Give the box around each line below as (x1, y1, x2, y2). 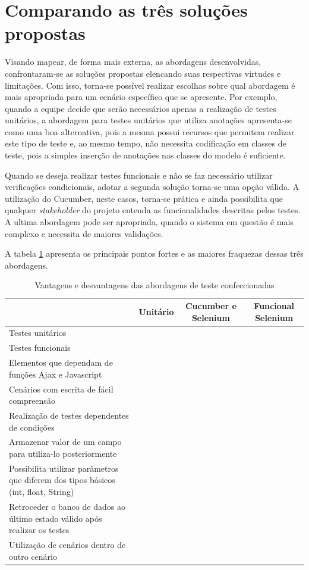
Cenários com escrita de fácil (9, 382, 113, 395)
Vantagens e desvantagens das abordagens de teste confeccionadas (34, 279, 275, 291)
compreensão (9, 394, 55, 407)
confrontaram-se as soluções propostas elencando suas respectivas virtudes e (5, 67, 281, 79)
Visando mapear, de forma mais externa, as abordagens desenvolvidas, (5, 55, 261, 68)
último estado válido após (9, 512, 102, 524)
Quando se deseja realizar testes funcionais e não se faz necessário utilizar (5, 169, 273, 181)
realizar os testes (9, 524, 70, 536)
